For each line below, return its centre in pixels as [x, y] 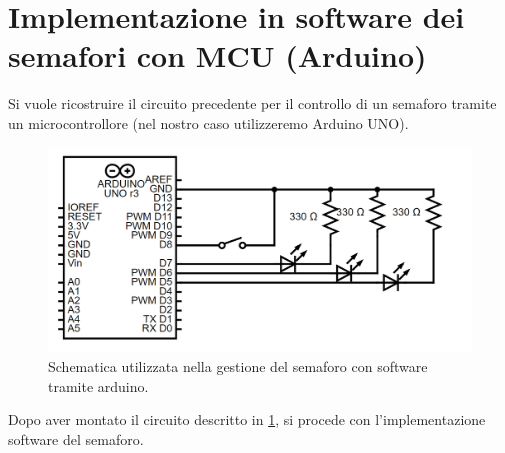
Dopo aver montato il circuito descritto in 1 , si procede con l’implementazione [247, 419]
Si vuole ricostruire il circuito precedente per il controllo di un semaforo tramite [252, 103]
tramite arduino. [98, 385]
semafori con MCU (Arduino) [217, 55]
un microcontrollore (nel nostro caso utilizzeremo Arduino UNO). [208, 122]
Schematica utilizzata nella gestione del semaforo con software [238, 366]
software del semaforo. [76, 438]
